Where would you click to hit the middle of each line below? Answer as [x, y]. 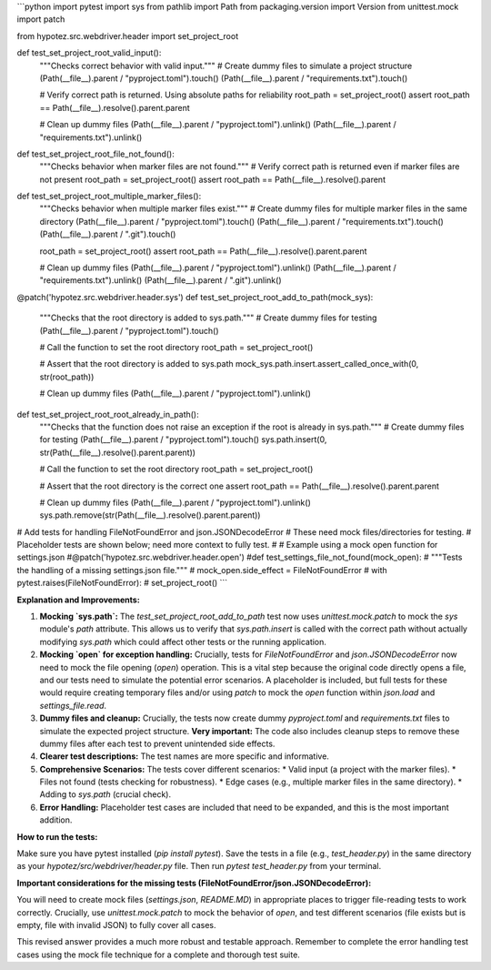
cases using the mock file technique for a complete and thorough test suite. [158, 955]
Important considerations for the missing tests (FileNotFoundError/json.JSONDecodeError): [194, 883]
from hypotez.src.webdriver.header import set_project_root [128, 35]
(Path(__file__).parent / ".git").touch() [108, 234]
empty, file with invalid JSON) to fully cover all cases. [116, 925]
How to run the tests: [57, 836]
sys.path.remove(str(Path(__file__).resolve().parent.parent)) [150, 515]
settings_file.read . [73, 705]
